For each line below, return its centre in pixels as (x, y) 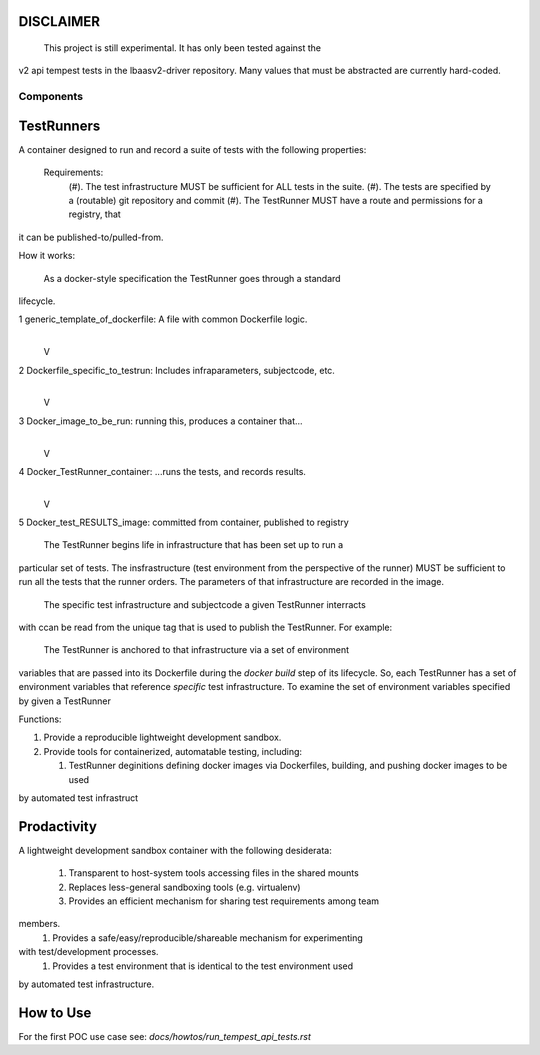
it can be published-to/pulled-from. (91, 237)
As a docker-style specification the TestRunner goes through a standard (192, 278)
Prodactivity (57, 826)
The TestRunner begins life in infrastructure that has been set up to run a (193, 545)
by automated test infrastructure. (86, 984)
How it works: (47, 256)
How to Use (55, 1012)
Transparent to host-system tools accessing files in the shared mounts (213, 873)
